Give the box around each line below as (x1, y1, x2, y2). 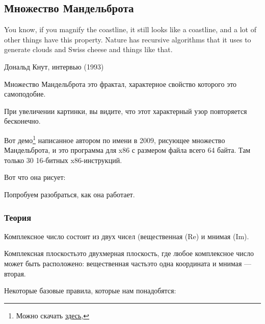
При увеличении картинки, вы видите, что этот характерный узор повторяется (4, 105, 247, 116)
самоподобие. (4, 88, 46, 99)
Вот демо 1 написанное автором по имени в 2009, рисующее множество (4, 133, 225, 145)
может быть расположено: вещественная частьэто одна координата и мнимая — (4, 258, 252, 268)
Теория (4, 211, 32, 223)
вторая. (4, 268, 26, 279)
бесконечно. (4, 115, 41, 126)
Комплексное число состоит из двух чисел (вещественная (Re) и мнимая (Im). (4, 230, 249, 241)
